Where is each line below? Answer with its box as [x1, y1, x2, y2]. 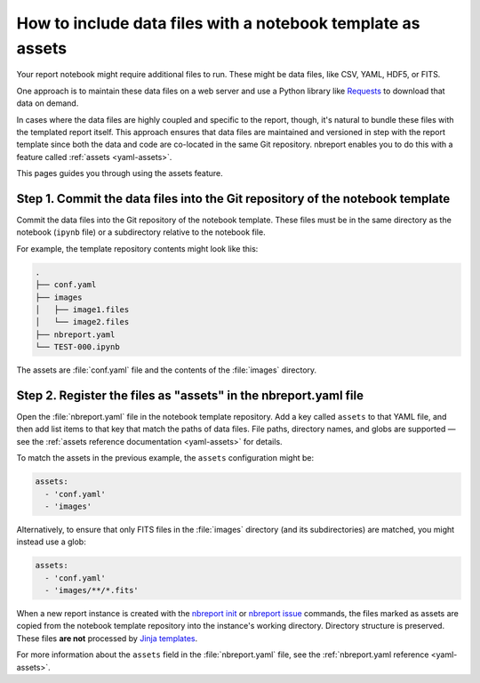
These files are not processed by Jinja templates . [16, 632, 198, 644]
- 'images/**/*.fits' [44, 585, 140, 596]
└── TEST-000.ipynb [35, 342, 120, 352]
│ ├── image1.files [35, 304, 130, 315]
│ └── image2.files [35, 317, 130, 327]
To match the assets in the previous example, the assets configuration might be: [16, 453, 315, 463]
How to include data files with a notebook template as [16, 13, 420, 33]
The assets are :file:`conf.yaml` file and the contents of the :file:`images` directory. [16, 365, 317, 375]
